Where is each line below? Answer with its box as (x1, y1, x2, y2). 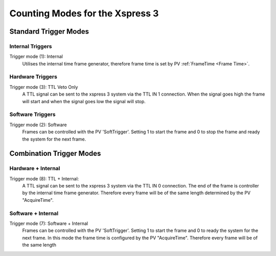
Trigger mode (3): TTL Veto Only (9, 84, 78, 90)
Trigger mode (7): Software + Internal (9, 220, 88, 227)
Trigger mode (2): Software (9, 122, 67, 128)
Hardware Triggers (9, 73, 57, 80)
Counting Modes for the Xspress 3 (9, 8, 159, 19)
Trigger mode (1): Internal (9, 54, 63, 60)
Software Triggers (9, 111, 56, 118)
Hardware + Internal (9, 165, 60, 172)
